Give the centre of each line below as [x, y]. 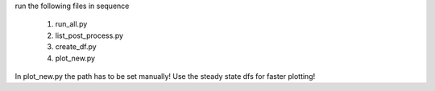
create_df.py [76, 47]
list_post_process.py [89, 35]
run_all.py [71, 24]
